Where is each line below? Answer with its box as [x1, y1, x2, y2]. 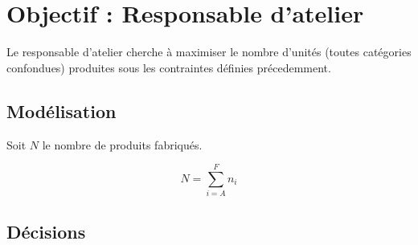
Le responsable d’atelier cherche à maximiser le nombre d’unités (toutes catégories [6, 43, 412, 60]
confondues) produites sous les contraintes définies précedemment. [6, 59, 331, 76]
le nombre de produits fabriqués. [42, 136, 203, 153]
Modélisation [6, 98, 117, 123]
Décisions [6, 218, 86, 243]
